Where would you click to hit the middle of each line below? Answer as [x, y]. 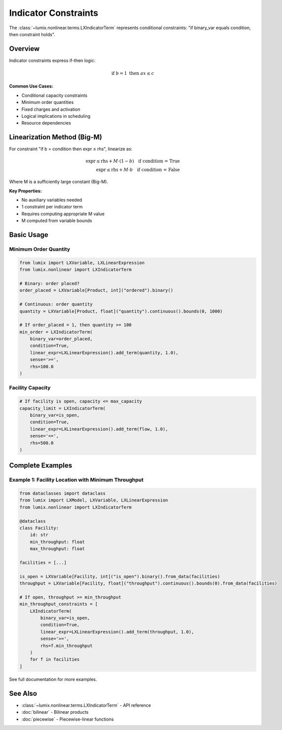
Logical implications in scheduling [56, 116]
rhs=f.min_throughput [66, 646]
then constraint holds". [32, 34]
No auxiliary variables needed [52, 200]
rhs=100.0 [42, 366]
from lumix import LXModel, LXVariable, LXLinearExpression [94, 500]
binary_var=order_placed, [61, 339]
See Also [23, 693]
